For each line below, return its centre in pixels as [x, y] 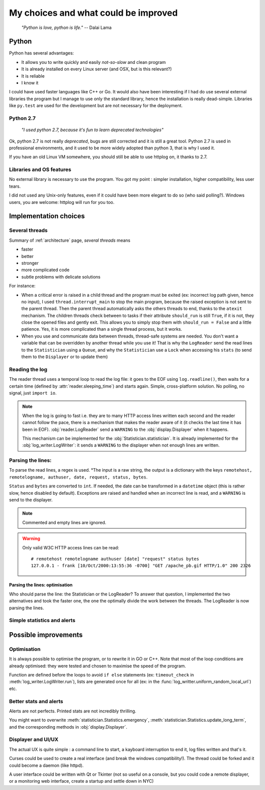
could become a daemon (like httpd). [46, 765]
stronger [30, 263]
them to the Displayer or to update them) [65, 357]
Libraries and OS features [40, 169]
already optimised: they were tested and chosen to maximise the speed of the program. [98, 666]
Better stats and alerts [36, 701]
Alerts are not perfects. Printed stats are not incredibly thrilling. [73, 711]
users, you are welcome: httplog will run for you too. [62, 202]
